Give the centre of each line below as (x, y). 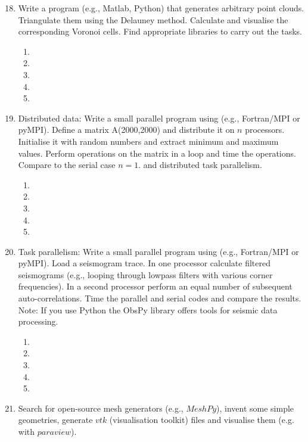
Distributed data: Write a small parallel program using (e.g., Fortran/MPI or (159, 118)
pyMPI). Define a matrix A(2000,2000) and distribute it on (126, 130)
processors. (265, 130)
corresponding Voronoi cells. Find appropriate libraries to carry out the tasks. (160, 31)
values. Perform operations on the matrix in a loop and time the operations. (157, 153)
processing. (38, 321)
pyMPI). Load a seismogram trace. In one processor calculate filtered (144, 263)
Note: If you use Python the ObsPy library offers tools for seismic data (148, 309)
